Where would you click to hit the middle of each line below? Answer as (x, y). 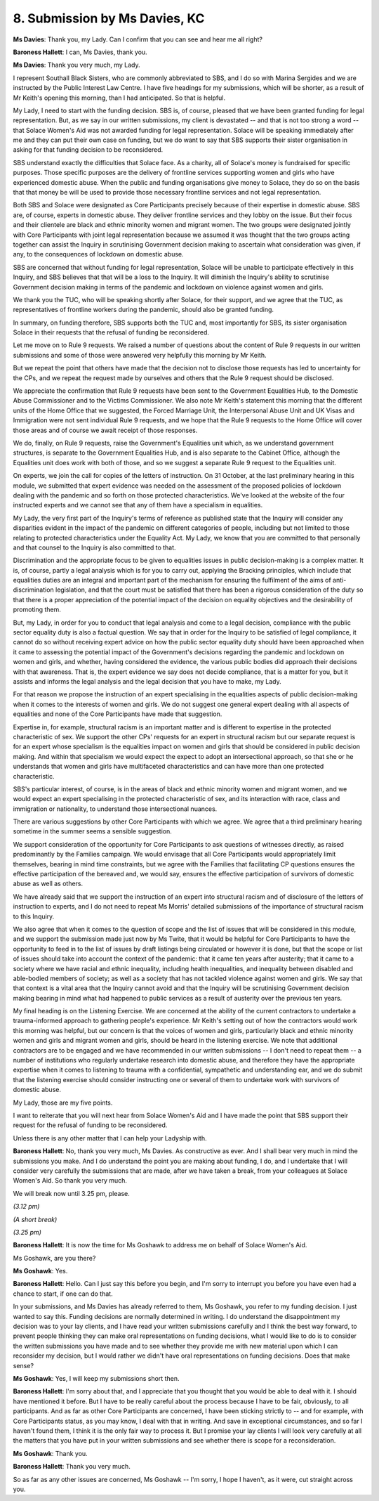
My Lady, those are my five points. (63, 1103)
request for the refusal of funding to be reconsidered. (90, 1125)
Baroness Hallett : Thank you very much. (72, 1467)
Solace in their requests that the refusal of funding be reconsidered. (111, 332)
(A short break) (35, 1219)
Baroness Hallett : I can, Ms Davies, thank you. (80, 52)
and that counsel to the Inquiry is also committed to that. (94, 547)
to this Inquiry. (34, 916)
